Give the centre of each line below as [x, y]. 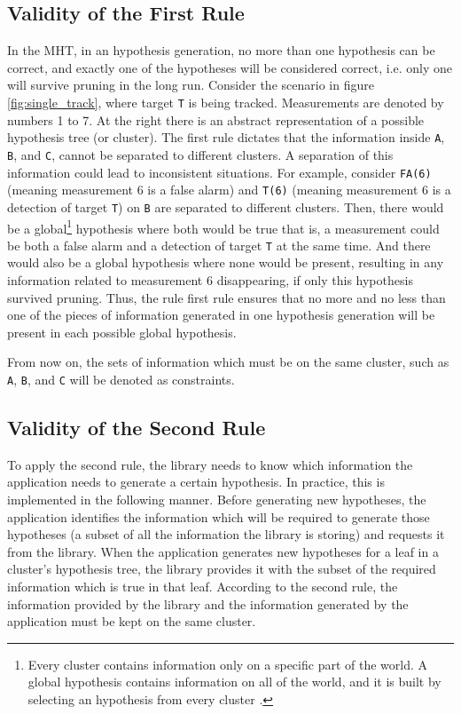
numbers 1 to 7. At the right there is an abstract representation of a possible [216, 119]
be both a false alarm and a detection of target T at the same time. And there [219, 245]
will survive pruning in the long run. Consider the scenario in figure [191, 85]
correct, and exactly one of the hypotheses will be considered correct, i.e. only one [230, 67]
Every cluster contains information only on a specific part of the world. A [227, 664]
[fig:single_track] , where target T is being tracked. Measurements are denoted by [226, 102]
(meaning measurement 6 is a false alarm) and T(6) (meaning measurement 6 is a [229, 190]
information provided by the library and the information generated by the [208, 603]
